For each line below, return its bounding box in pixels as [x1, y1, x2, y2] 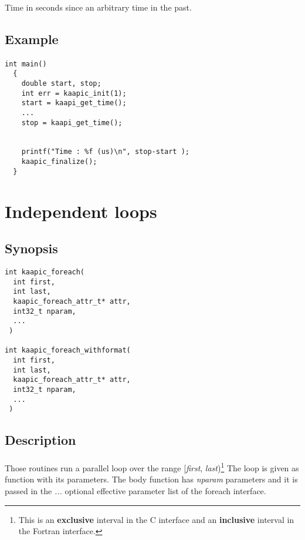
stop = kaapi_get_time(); [21, 118, 123, 127]
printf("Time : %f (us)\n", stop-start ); [21, 147, 189, 156]
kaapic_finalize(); [21, 157, 97, 166]
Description [5, 431, 76, 449]
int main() [5, 59, 47, 68]
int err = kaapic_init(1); [21, 89, 127, 98]
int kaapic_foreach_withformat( [5, 346, 131, 355]
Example [5, 29, 59, 48]
